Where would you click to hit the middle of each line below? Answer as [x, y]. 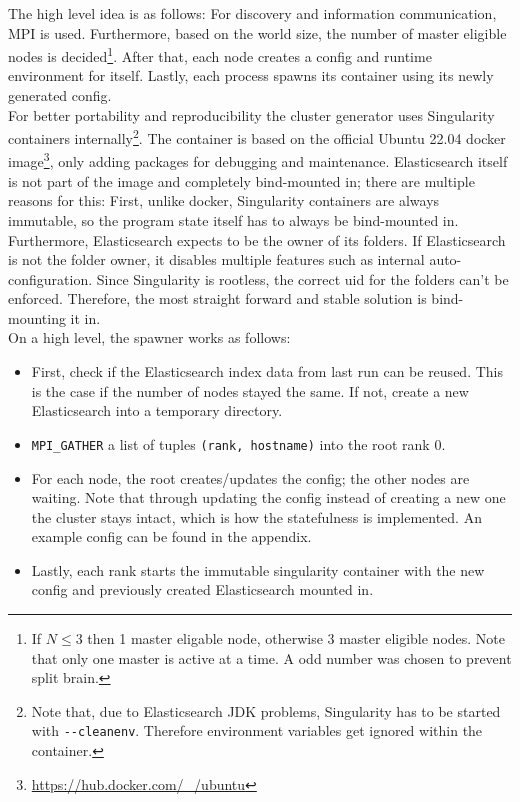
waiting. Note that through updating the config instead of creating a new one [268, 497]
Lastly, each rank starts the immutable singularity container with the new [258, 569]
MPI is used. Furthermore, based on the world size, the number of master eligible [257, 32]
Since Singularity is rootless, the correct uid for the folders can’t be [302, 278]
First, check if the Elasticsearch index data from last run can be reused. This [267, 371]
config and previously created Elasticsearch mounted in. [202, 589]
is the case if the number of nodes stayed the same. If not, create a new [250, 390]
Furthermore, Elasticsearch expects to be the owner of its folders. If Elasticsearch [257, 239]
